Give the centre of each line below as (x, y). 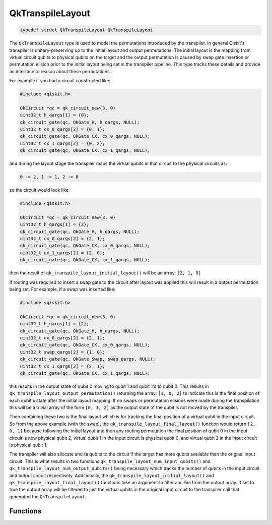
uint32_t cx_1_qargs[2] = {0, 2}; (62, 143)
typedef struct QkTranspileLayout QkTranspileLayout (86, 30)
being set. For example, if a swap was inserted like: (62, 289)
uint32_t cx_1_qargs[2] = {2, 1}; (62, 366)
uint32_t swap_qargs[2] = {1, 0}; (62, 352)
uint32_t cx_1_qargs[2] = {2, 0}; (62, 253)
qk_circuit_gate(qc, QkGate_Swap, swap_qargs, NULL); (88, 359)
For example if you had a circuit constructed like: (60, 81)
